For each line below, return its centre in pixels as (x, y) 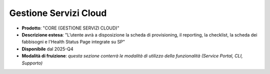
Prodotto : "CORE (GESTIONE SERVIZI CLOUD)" (70, 28)
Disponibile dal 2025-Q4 (47, 49)
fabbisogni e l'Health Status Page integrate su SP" (73, 42)
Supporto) (32, 63)
